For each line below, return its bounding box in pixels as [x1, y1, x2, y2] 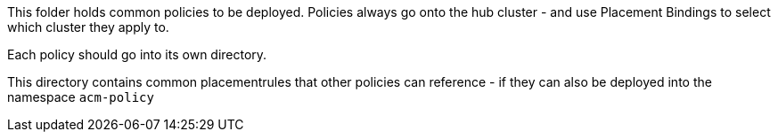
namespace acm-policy [7, 89, 154, 104]
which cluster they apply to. [7, 19, 169, 35]
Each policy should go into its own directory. [7, 47, 267, 62]
